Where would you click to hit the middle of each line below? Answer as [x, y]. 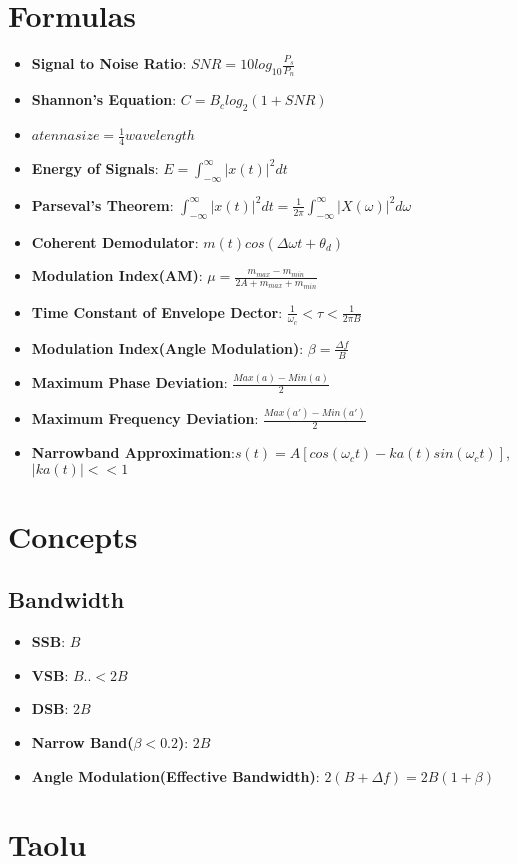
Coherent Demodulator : [115, 241]
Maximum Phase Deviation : [129, 382]
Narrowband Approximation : [133, 452]
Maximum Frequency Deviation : [145, 418]
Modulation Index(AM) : [117, 275]
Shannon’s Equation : [104, 99]
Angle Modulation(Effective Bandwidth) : [175, 775]
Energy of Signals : [95, 167]
